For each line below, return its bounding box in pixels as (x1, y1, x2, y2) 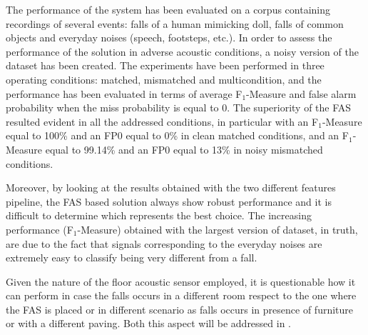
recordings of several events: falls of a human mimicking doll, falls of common (6, 16, 344, 31)
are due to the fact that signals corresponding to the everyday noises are (6, 236, 322, 251)
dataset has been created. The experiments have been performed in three (6, 58, 324, 73)
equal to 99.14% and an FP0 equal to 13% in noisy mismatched (45, 141, 323, 156)
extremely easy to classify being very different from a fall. (6, 250, 257, 265)
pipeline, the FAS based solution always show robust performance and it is (6, 194, 332, 209)
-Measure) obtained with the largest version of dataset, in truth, (77, 221, 358, 236)
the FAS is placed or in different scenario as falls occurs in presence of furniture (6, 301, 354, 316)
